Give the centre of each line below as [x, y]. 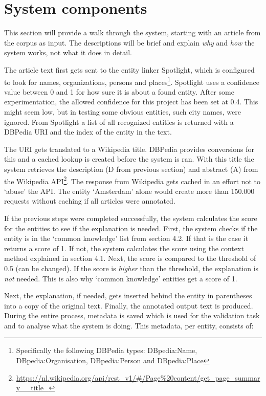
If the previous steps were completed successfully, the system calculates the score [131, 218]
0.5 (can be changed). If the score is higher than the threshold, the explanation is [131, 268]
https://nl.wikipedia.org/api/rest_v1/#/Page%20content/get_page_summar [138, 377]
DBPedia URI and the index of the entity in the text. [88, 132]
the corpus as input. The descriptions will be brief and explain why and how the [129, 42]
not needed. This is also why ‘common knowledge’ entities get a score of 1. [121, 278]
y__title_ [32, 388]
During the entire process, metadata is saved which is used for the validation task [132, 315]
